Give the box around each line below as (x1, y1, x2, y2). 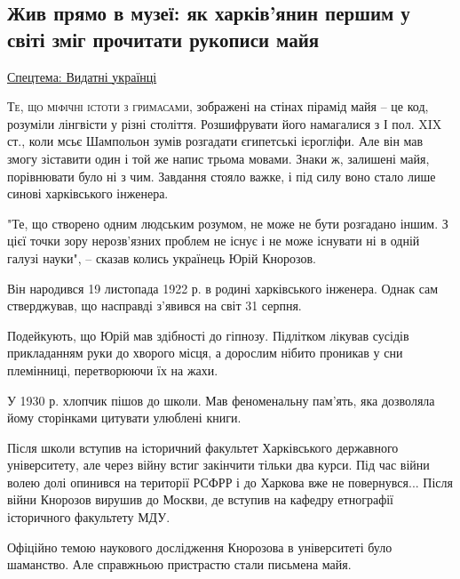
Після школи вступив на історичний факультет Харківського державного (7, 438, 399, 456)
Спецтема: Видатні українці (7, 67, 157, 85)
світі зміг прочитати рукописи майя (7, 25, 320, 52)
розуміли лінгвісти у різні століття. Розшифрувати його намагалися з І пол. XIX (7, 114, 442, 133)
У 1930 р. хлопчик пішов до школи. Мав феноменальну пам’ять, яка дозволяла (7, 390, 435, 409)
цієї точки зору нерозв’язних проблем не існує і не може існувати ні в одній (7, 231, 420, 250)
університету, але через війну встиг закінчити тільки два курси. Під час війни (7, 455, 430, 474)
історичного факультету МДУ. (7, 508, 171, 527)
